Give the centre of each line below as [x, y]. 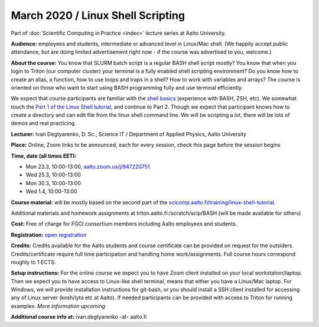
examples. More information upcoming [58, 306]
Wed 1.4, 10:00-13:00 [51, 191]
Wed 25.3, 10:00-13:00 [53, 175]
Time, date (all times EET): [44, 156]
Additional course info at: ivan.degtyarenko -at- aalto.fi [79, 317]
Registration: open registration [49, 235]
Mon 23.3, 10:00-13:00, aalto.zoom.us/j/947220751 [88, 167]
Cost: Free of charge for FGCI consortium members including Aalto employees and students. [124, 224]
